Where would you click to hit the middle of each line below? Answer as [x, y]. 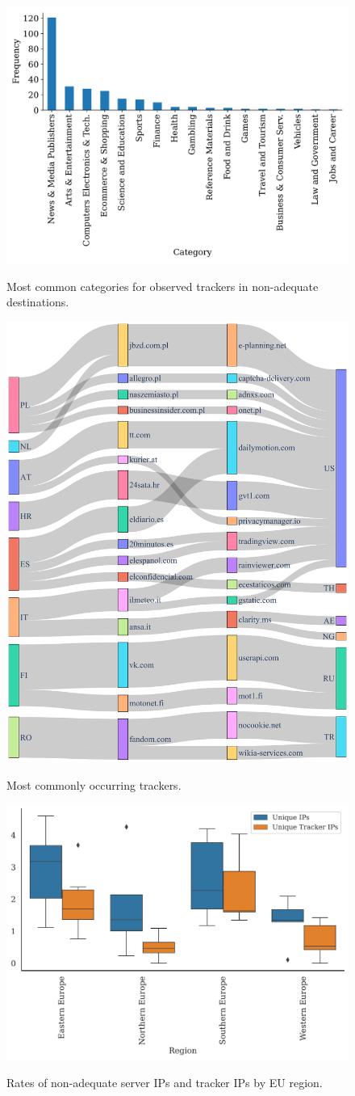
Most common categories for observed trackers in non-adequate [163, 286]
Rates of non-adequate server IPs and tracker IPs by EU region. [165, 1082]
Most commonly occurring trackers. [94, 784]
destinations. [38, 302]
